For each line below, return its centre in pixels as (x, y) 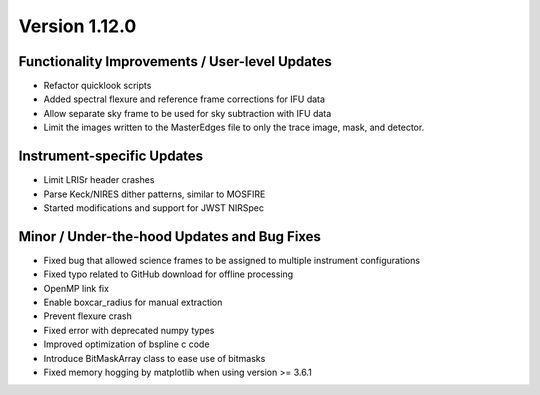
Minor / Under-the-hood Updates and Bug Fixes (170, 236)
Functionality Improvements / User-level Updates (175, 61)
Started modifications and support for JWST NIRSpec (154, 207)
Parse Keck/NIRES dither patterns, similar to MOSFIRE (154, 194)
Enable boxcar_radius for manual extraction (133, 302)
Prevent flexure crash (87, 316)
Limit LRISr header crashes (99, 180)
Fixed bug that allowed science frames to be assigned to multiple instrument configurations (231, 260)
